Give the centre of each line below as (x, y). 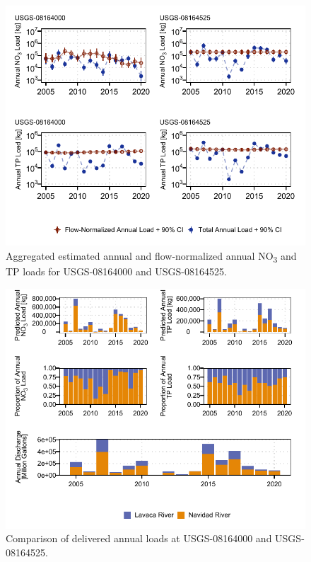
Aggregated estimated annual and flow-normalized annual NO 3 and (151, 256)
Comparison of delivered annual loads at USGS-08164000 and (139, 538)
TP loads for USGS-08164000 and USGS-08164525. (116, 271)
